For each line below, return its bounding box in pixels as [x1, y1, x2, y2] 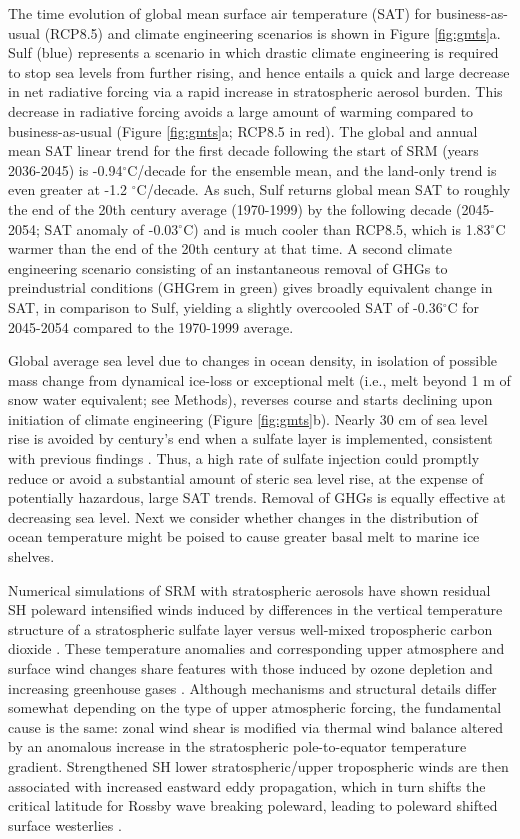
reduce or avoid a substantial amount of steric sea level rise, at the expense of [8, 467, 484, 488]
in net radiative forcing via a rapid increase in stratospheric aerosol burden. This [8, 81, 503, 102]
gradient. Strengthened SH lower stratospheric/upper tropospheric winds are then [8, 755, 509, 776]
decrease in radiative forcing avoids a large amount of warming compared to [8, 100, 474, 121]
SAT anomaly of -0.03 [44, 218, 179, 239]
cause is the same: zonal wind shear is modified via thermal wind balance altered [8, 716, 504, 737]
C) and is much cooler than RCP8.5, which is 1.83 [183, 218, 491, 239]
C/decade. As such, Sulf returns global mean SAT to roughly [136, 179, 511, 200]
